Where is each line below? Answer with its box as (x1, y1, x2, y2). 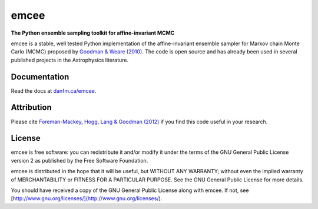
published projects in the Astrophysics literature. (11, 56, 129, 63)
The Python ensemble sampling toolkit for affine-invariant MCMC (11, 29, 175, 36)
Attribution (11, 103, 52, 113)
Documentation (11, 72, 69, 82)
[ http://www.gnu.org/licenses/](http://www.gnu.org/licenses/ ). (11, 195, 163, 202)
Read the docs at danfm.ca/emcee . (11, 87, 97, 94)
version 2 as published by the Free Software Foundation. (11, 157, 148, 164)
